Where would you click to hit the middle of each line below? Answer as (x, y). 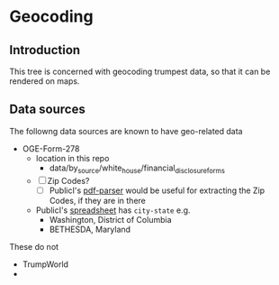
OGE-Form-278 (51, 148)
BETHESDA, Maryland (90, 229)
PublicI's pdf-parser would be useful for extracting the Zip (157, 190)
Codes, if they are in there (97, 200)
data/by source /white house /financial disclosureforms (137, 169)
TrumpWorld (45, 264)
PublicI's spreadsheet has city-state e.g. (113, 210)
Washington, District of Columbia (111, 219)
